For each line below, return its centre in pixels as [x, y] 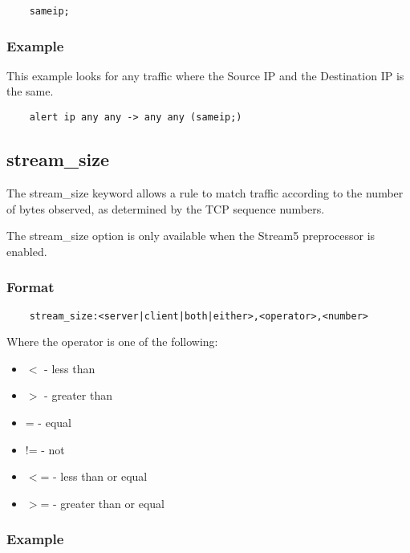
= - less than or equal [94, 476]
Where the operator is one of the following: [112, 342]
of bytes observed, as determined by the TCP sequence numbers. [166, 208]
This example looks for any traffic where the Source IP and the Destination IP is [205, 75]
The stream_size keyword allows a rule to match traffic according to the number [205, 192]
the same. [30, 91]
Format [30, 287]
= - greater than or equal [102, 503]
